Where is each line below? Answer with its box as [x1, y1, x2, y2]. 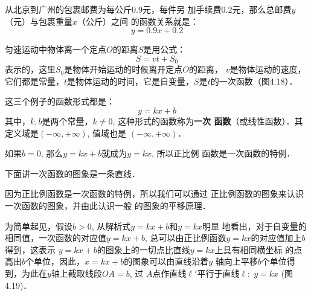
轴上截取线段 [51, 266, 102, 279]
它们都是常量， [5, 74, 64, 87]
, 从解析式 [91, 219, 131, 232]
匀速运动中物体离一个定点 [5, 43, 106, 56]
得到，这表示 [5, 243, 56, 256]
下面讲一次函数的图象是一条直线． [5, 167, 140, 179]
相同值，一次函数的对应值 [5, 231, 106, 244]
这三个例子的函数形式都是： [5, 95, 115, 108]
